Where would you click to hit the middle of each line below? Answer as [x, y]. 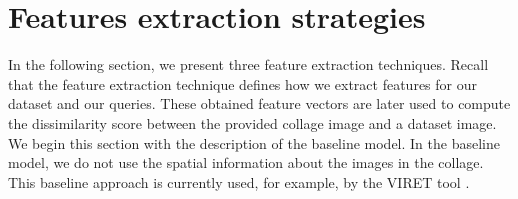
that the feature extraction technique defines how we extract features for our [242, 83]
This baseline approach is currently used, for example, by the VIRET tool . [239, 181]
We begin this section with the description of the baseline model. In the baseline [254, 142]
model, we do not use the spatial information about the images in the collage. [246, 162]
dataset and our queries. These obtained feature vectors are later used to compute [259, 103]
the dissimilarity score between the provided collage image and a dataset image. [252, 122]
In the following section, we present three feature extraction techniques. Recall [248, 64]
